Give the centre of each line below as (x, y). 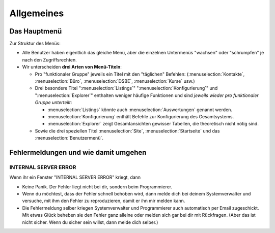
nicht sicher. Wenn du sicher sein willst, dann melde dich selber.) (90, 222)
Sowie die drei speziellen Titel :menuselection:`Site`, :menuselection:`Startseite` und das (127, 131)
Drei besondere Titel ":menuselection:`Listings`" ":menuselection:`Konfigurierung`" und (126, 88)
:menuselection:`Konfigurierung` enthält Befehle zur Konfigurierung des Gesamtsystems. (141, 116)
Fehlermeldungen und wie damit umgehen (78, 152)
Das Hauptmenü (36, 31)
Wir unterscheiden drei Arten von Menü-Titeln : (72, 67)
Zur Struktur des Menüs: (35, 44)
